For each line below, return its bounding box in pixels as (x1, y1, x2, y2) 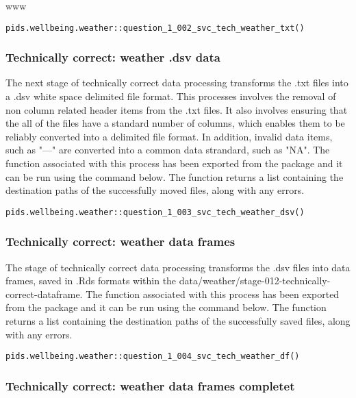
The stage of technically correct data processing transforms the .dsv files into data (5, 260, 351, 274)
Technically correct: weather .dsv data (5, 49, 220, 66)
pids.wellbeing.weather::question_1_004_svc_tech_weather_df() (5, 351, 300, 362)
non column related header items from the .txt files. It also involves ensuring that (5, 102, 348, 116)
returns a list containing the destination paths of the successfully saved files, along (5, 314, 351, 328)
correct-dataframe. (5, 286, 83, 301)
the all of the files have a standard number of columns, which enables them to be (5, 116, 345, 130)
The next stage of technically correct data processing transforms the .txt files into (5, 75, 348, 90)
